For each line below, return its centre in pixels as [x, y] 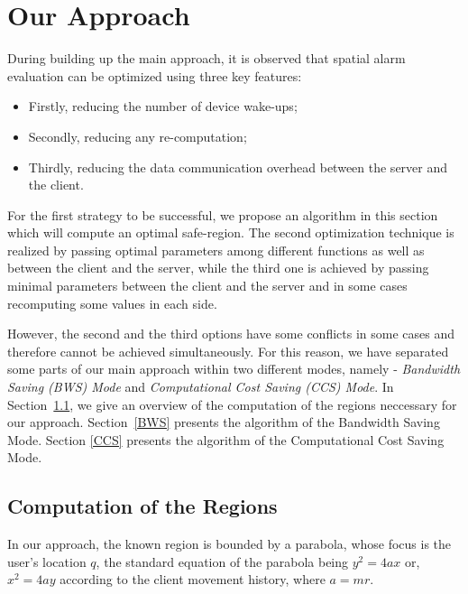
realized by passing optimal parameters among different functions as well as [216, 250]
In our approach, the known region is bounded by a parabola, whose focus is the [229, 544]
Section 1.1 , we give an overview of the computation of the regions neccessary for [232, 404]
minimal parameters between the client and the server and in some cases [207, 286]
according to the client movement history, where [193, 579]
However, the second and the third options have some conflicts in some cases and [231, 334]
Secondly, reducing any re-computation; [138, 136]
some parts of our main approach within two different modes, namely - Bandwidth [234, 369]
